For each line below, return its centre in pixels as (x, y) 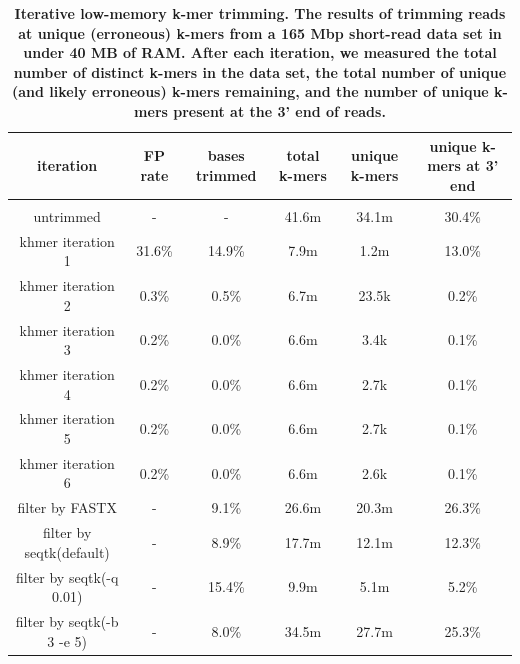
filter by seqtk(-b (67, 621)
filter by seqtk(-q (67, 576)
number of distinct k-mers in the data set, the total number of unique (260, 71)
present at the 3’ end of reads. (279, 110)
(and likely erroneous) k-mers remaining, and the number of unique (250, 91)
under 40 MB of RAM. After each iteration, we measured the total (260, 52)
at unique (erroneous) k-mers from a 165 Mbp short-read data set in (260, 32)
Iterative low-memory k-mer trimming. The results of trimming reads (260, 13)
